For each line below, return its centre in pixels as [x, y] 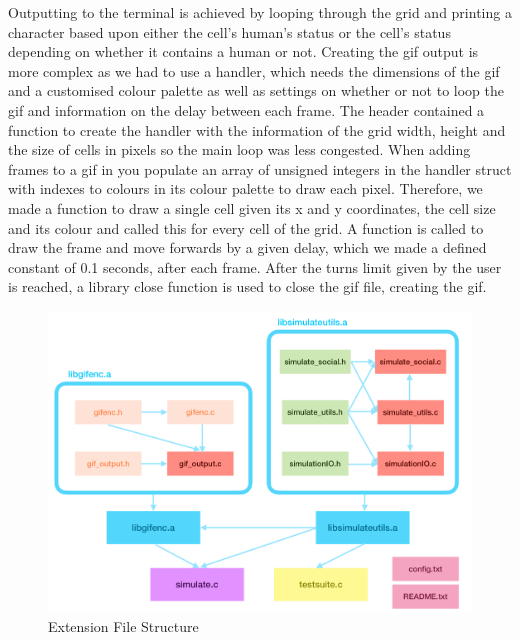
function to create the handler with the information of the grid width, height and [257, 129]
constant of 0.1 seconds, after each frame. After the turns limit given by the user [255, 266]
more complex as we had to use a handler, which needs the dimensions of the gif [254, 70]
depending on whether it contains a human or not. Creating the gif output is [243, 51]
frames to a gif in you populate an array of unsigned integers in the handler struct [260, 168]
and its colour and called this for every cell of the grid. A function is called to [246, 227]
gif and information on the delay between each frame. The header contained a [246, 109]
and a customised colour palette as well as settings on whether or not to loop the [256, 90]
